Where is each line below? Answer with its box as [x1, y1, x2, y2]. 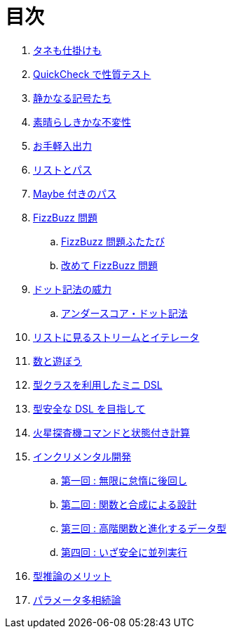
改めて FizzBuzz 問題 [61, 259, 158, 271]
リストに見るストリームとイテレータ [33, 330, 200, 343]
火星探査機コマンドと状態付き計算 [33, 426, 190, 439]
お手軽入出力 [33, 139, 92, 152]
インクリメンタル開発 [33, 450, 131, 462]
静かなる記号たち [33, 91, 111, 104]
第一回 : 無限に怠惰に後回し [61, 474, 187, 486]
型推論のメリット [33, 569, 111, 582]
